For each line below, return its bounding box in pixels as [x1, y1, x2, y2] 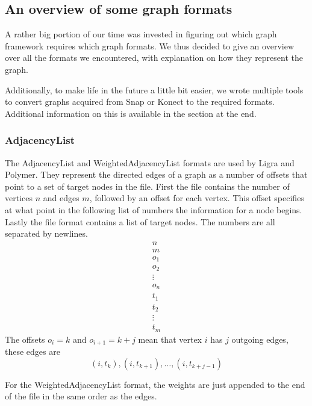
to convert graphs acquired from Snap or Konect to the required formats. [5, 95, 275, 108]
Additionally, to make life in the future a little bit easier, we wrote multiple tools [5, 83, 304, 96]
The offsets [5, 333, 45, 345]
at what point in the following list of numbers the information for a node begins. [5, 203, 302, 216]
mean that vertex [138, 333, 202, 345]
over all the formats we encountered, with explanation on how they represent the [5, 51, 303, 64]
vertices [5, 192, 33, 204]
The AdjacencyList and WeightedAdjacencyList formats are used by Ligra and [5, 156, 295, 169]
